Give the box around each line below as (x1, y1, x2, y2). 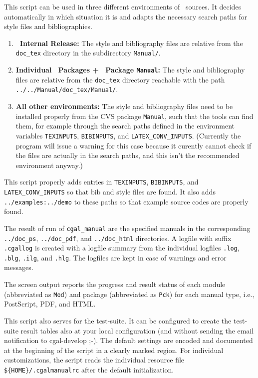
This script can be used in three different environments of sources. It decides (4, 1, 242, 11)
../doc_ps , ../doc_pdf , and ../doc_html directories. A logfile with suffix (4, 232, 232, 243)
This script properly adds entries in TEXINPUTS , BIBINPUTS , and (4, 176, 199, 187)
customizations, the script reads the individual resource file (4, 354, 185, 365)
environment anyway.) (15, 159, 83, 170)
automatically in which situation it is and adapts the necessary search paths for (4, 11, 248, 21)
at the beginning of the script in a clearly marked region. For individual (4, 344, 224, 355)
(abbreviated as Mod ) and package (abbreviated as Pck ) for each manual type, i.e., (4, 288, 255, 299)
